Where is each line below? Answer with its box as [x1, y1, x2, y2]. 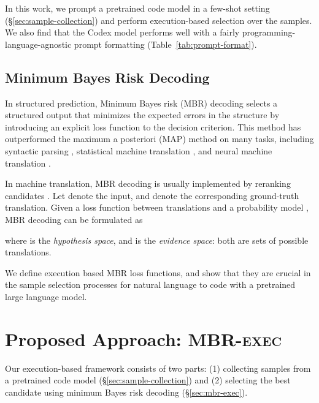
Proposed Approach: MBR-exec [5, 326, 282, 351]
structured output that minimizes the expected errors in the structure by [5, 108, 280, 121]
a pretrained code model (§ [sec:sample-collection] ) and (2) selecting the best [5, 374, 291, 386]
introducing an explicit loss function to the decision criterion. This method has [5, 120, 301, 133]
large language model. [5, 290, 87, 303]
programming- [242, 26, 296, 39]
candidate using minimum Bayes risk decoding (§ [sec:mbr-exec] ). [5, 385, 248, 398]
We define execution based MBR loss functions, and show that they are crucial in [5, 266, 311, 279]
